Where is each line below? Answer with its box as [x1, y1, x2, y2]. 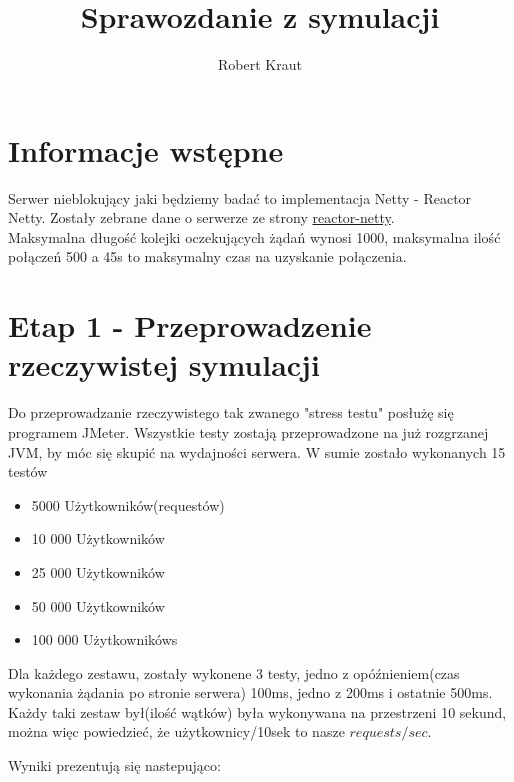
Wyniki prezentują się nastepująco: [8, 755, 221, 776]
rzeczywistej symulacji [8, 344, 320, 385]
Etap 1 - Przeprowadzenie [8, 305, 372, 346]
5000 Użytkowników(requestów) [31, 494, 225, 515]
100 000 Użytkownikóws [31, 629, 178, 650]
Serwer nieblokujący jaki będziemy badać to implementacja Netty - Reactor [8, 187, 472, 208]
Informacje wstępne [8, 129, 284, 170]
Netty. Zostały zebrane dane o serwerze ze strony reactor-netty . [8, 207, 395, 228]
